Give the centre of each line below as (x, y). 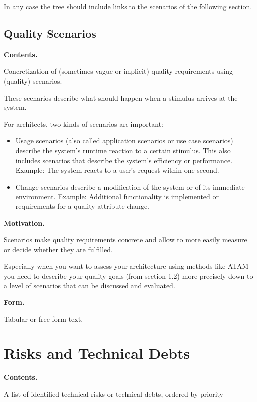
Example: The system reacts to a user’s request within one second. (117, 170)
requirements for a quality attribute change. (82, 206)
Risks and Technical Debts (97, 353)
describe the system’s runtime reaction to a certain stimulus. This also (123, 150)
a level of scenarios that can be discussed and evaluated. (90, 285)
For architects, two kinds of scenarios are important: (84, 124)
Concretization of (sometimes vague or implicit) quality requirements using (118, 71)
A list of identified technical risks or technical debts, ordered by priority (114, 393)
